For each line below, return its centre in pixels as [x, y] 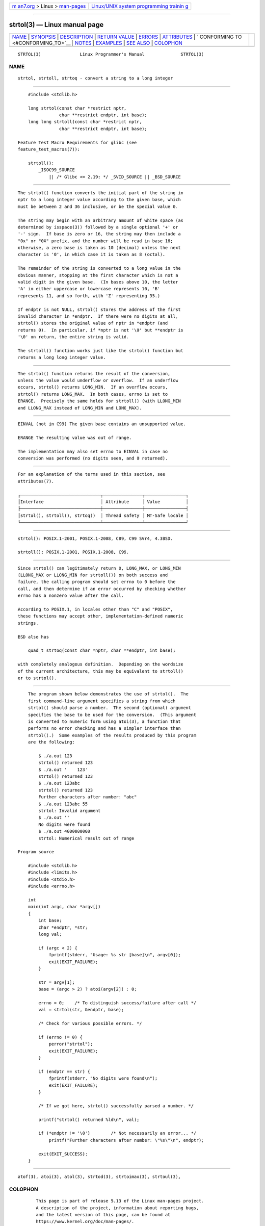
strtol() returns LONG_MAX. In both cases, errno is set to [93, 394]
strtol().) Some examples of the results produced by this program [112, 735]
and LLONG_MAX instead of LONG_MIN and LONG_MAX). [80, 408]
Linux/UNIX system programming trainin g [140, 6]
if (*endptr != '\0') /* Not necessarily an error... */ [117, 1133]
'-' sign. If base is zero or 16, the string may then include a [99, 234]
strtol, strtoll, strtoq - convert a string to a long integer [95, 78]
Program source [36, 852]
